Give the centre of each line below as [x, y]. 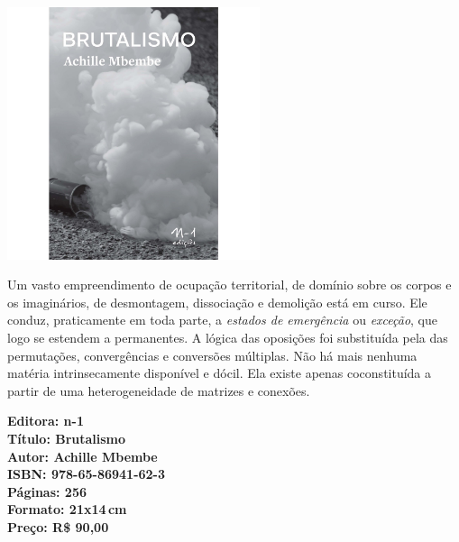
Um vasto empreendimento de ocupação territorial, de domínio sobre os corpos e [229, 285]
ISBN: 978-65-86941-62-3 [87, 474]
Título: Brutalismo [67, 439]
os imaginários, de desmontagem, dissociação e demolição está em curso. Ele [217, 302]
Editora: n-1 [46, 421]
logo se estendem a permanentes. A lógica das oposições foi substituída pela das [228, 338]
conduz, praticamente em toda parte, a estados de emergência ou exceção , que [223, 320]
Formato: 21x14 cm [67, 509]
